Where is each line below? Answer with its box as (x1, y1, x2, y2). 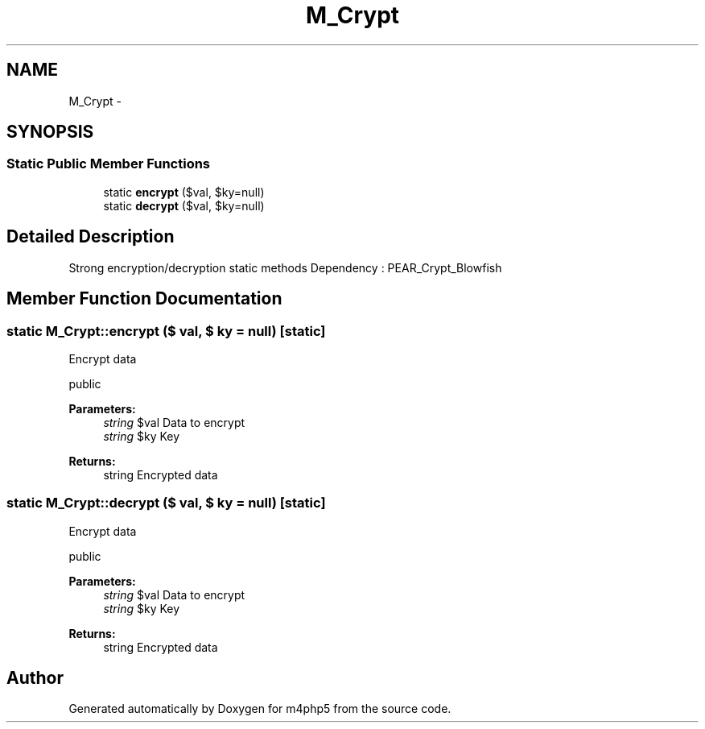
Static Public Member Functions (6, 155, 211, 172)
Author (6, 668, 64, 689)
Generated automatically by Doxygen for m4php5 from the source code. (68, 702, 451, 716)
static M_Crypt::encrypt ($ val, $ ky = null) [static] (6, 322, 326, 339)
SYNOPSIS (6, 122, 94, 143)
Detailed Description (6, 226, 175, 247)
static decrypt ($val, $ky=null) (103, 198, 265, 213)
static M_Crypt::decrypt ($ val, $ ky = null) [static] (6, 495, 326, 512)
